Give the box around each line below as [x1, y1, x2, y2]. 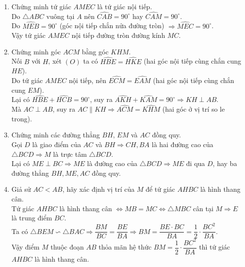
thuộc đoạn [50, 242, 84, 252]
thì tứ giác [199, 242, 230, 252]
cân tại [193, 203, 213, 213]
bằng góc [82, 46, 109, 56]
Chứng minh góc [11, 46, 61, 56]
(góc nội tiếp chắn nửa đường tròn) [59, 20, 164, 31]
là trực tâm [53, 149, 87, 159]
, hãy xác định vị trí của [62, 184, 135, 194]
